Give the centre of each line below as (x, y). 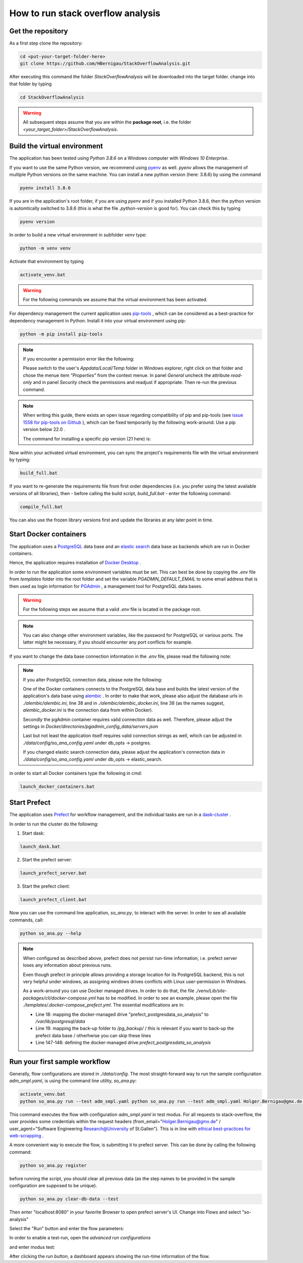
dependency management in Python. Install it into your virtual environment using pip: (98, 320)
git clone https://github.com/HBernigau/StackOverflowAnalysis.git (105, 64)
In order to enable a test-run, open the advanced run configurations (80, 1238)
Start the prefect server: (47, 860)
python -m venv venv (45, 248)
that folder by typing (31, 84)
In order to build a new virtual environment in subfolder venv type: (78, 234)
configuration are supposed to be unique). (53, 1186)
